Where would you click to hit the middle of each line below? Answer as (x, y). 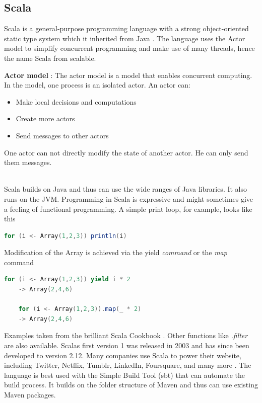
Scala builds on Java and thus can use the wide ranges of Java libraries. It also (126, 189)
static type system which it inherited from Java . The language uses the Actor (125, 38)
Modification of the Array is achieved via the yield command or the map (116, 252)
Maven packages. (30, 395)
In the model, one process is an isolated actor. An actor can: (97, 85)
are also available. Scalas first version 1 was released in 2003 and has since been (127, 345)
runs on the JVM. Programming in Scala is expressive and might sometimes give (129, 198)
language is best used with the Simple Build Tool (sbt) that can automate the (125, 375)
